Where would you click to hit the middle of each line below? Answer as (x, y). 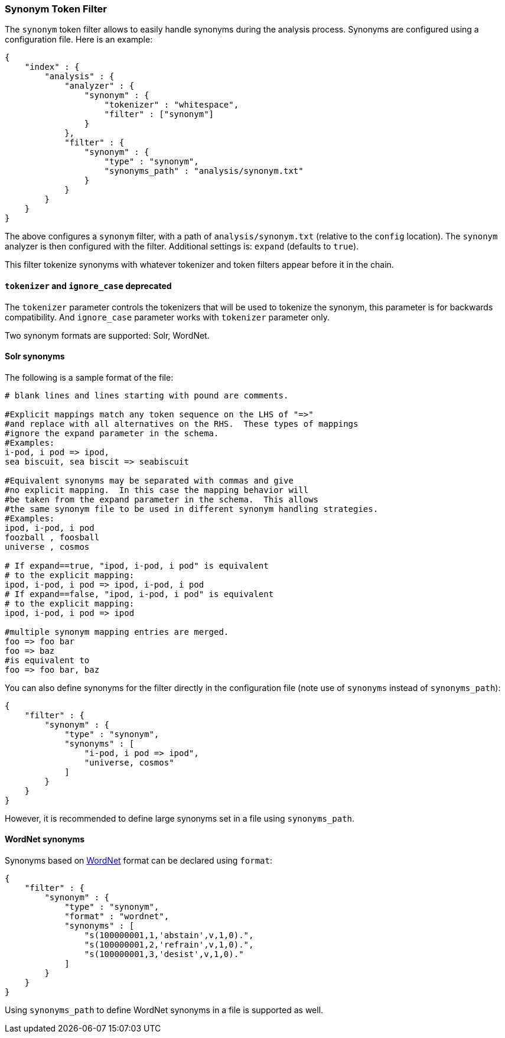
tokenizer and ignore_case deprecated (88, 286)
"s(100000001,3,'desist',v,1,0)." (164, 954)
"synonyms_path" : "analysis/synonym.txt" (204, 171)
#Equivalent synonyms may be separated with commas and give (149, 480)
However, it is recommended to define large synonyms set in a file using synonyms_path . (180, 818)
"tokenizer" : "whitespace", (172, 105)
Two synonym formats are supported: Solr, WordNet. (107, 335)
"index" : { (52, 67)
